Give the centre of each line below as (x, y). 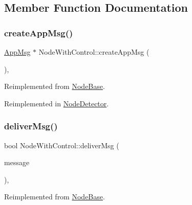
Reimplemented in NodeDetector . (57, 103)
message (17, 162)
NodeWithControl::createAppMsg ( (94, 52)
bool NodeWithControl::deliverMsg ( (62, 145)
